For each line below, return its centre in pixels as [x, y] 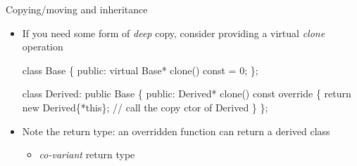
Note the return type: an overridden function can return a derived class [176, 131]
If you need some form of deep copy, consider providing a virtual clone [174, 33]
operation [43, 47]
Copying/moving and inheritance [77, 9]
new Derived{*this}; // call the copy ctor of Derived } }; [145, 107]
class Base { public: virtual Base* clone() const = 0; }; [140, 70]
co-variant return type [87, 154]
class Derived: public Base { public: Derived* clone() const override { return [187, 94]
